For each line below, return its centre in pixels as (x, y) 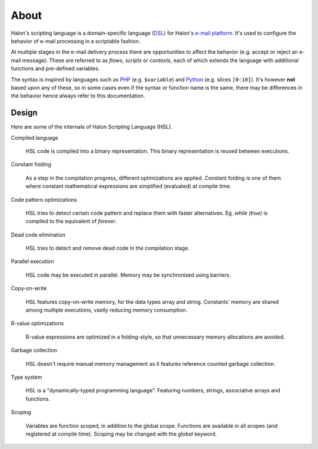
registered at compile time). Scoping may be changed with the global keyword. (121, 434)
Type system (26, 377)
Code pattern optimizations (44, 199)
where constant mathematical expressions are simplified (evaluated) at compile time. (129, 186)
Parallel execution (32, 261)
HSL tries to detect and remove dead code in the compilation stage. (107, 248)
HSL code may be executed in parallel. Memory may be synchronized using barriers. (128, 275)
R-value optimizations (37, 323)
